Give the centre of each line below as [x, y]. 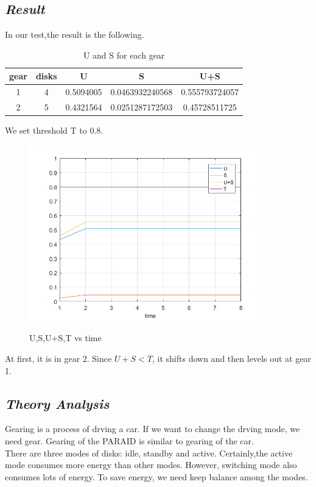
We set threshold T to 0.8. [54, 130]
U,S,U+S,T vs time [65, 338]
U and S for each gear [124, 55]
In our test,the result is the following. [75, 34]
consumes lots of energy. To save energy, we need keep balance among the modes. [156, 476]
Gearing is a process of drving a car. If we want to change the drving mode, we [153, 429]
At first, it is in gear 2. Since [58, 358]
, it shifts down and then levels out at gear [232, 358]
